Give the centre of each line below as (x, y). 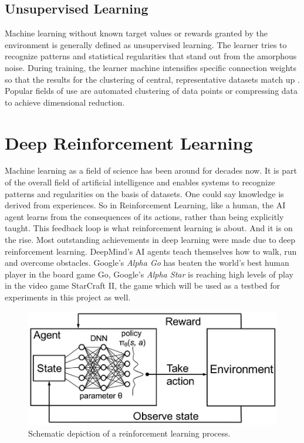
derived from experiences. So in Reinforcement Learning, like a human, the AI (145, 205)
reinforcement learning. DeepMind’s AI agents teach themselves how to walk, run (151, 251)
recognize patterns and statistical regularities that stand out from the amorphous (151, 56)
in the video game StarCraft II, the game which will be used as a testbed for (142, 285)
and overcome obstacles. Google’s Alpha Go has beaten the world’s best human (147, 263)
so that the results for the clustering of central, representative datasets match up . (152, 79)
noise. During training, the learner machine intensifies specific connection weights (151, 67)
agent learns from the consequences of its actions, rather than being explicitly (144, 216)
